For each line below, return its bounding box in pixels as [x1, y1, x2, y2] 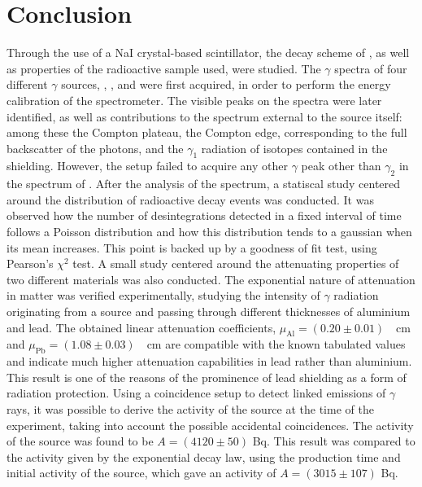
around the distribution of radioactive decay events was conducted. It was [7, 191, 374, 208]
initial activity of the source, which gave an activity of [7, 464, 276, 481]
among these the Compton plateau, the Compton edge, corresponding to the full [7, 124, 407, 141]
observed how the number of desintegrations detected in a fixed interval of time [7, 207, 402, 224]
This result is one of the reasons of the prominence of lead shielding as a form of [7, 368, 407, 385]
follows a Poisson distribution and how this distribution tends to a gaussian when [7, 223, 412, 240]
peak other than [301, 157, 381, 174]
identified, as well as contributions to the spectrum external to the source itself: [7, 107, 402, 125]
